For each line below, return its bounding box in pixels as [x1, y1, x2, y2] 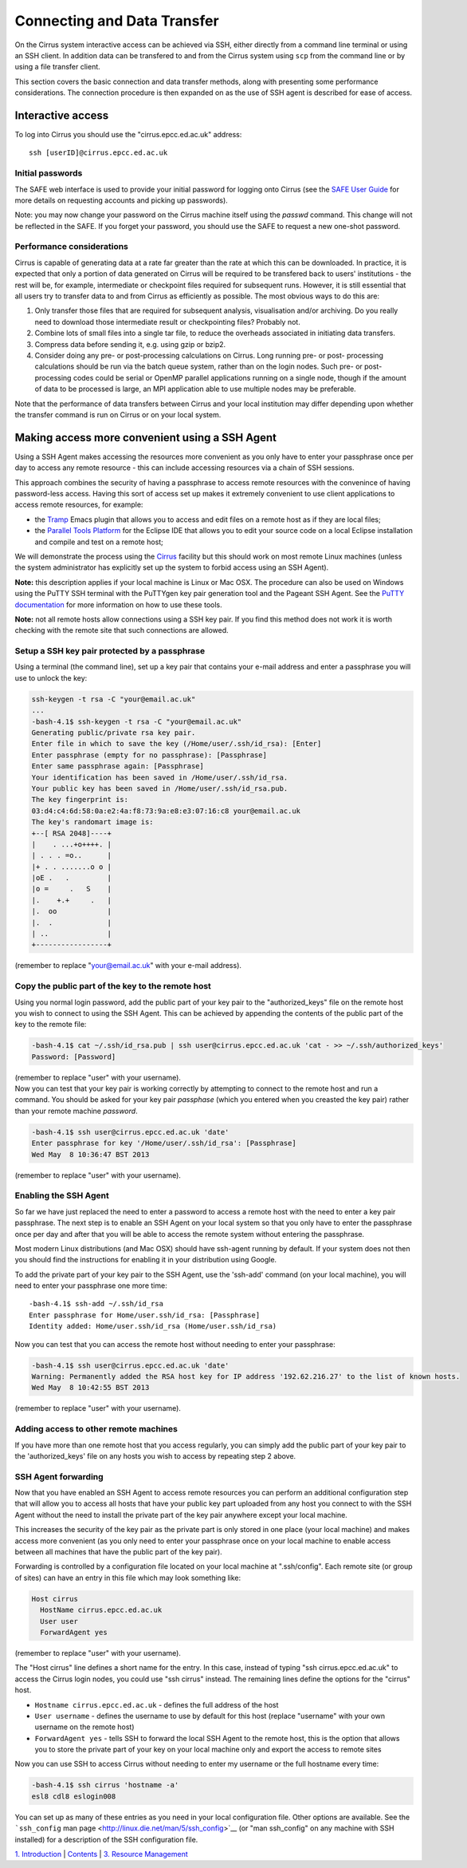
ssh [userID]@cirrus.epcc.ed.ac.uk [29, 148, 168, 157]
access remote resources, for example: [14, 500, 143, 510]
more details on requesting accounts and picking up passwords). [14, 195, 229, 205]
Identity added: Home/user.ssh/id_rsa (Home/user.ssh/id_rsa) [29, 1321, 277, 1331]
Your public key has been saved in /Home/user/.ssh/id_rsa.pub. [31, 784, 288, 793]
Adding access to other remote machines [14, 1424, 179, 1435]
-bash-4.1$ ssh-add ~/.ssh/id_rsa [29, 1299, 163, 1309]
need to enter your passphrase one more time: [14, 1281, 167, 1290]
